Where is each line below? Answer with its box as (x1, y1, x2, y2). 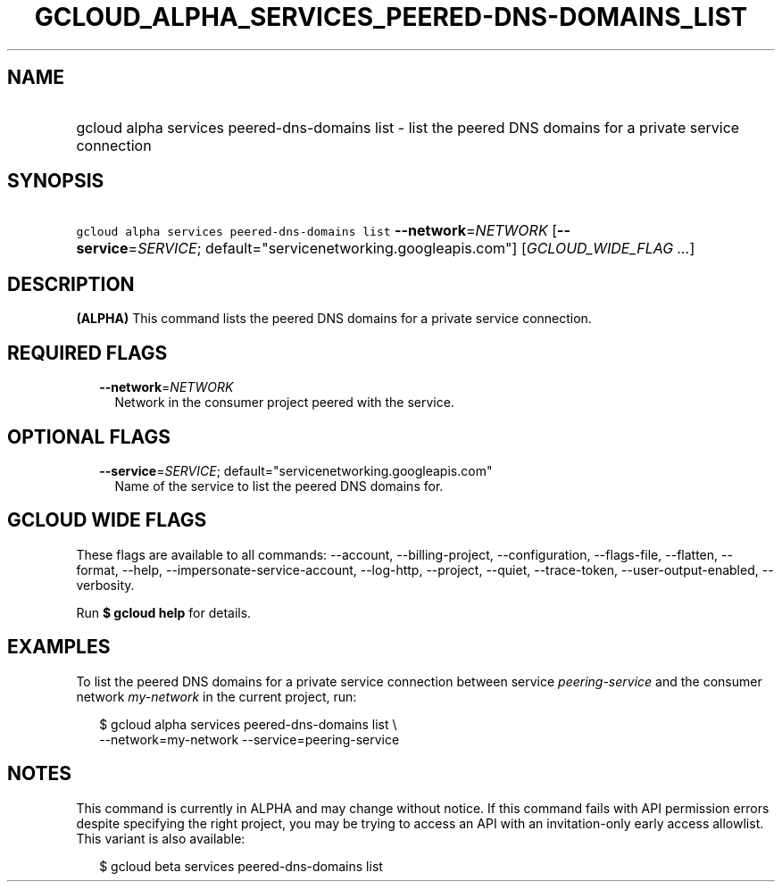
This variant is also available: (76, 830, 245, 846)
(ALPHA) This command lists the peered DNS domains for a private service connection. (76, 311, 592, 327)
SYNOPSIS (7, 170, 104, 193)
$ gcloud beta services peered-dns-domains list (99, 858, 383, 874)
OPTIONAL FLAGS (7, 425, 171, 448)
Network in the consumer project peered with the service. (114, 395, 454, 411)
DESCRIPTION (7, 272, 135, 295)
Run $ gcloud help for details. (76, 604, 252, 620)
